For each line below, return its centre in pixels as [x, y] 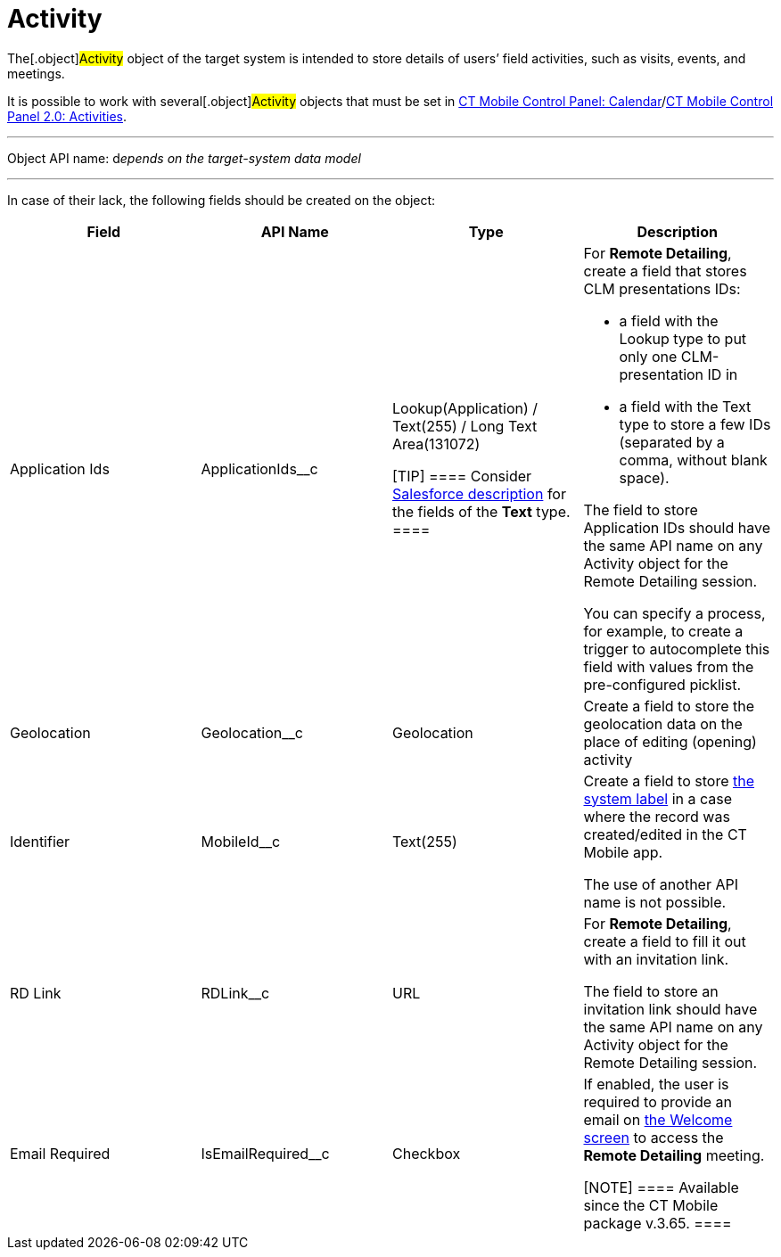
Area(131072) [436, 444]
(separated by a [672, 442]
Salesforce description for [479, 493]
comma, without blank [693, 460]
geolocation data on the [663, 723]
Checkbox [427, 1153]
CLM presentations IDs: [662, 288]
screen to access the [654, 1137]
